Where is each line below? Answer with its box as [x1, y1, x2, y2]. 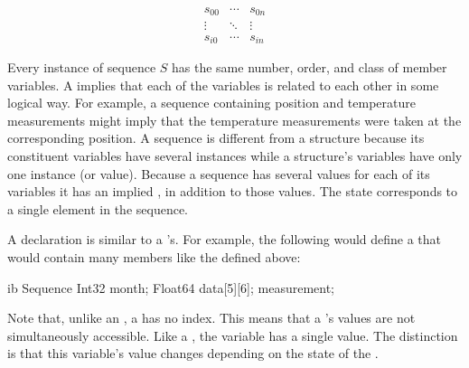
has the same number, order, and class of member [172, 58, 447, 76]
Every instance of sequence [7, 58, 156, 76]
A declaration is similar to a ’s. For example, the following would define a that [7, 230, 442, 249]
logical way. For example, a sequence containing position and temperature [7, 93, 416, 112]
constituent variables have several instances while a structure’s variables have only [7, 146, 463, 165]
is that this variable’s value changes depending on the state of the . [7, 344, 379, 363]
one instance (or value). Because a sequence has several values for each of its [7, 164, 430, 183]
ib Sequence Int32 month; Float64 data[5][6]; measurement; [7, 278, 335, 297]
